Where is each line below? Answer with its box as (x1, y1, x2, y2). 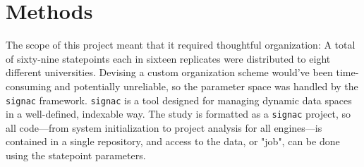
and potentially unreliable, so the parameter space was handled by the (54, 78, 358, 93)
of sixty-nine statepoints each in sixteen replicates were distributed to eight (6, 51, 331, 66)
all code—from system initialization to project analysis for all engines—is (6, 120, 322, 135)
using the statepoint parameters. (6, 148, 146, 162)
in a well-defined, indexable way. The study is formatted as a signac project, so (6, 106, 351, 121)
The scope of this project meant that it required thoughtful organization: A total (6, 37, 356, 52)
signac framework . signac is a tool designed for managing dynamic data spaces (6, 92, 352, 107)
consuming (6, 78, 51, 93)
